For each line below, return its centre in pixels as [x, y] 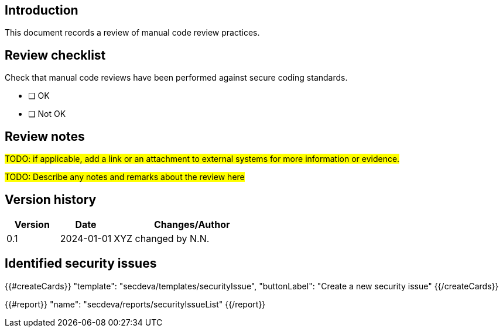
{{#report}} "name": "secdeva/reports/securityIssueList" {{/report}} [135, 304]
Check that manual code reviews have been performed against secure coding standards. [176, 78]
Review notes [45, 136]
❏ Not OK [47, 114]
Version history [51, 199]
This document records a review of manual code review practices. [132, 33]
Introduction [42, 10]
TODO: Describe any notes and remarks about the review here [125, 177]
